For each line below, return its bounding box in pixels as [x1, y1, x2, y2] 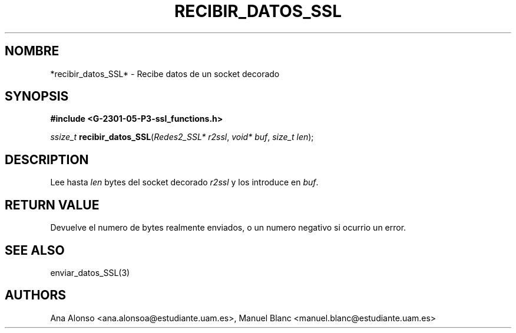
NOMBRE [5, 44, 59, 59]
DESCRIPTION [5, 152, 89, 167]
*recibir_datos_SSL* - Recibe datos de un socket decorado [50, 68, 280, 79]
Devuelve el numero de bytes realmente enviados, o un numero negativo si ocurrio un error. [50, 222, 406, 233]
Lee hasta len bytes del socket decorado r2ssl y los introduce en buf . [50, 177, 319, 188]
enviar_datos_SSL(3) [50, 267, 130, 278]
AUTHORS [5, 288, 67, 303]
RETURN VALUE [5, 197, 100, 212]
